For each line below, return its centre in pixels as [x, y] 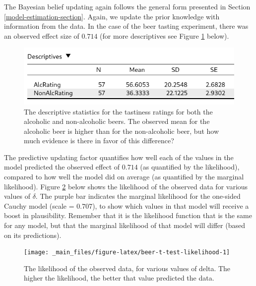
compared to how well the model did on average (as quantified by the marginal [124, 177]
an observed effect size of [42, 35]
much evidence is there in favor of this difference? [99, 141]
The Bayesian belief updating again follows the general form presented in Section [127, 6]
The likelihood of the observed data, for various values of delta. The [127, 268]
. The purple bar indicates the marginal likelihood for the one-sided [138, 196]
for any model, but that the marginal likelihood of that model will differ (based [125, 225]
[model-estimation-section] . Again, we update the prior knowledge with [112, 16]
